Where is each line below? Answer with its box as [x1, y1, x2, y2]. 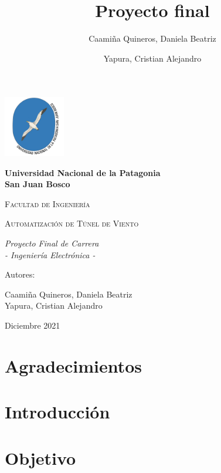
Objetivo [5, 445, 76, 469]
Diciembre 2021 [5, 319, 60, 332]
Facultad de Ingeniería [5, 197, 90, 210]
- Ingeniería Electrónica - [5, 248, 96, 261]
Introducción [5, 400, 110, 424]
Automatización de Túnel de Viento [5, 217, 139, 229]
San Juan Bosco [5, 178, 70, 190]
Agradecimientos [5, 353, 142, 377]
